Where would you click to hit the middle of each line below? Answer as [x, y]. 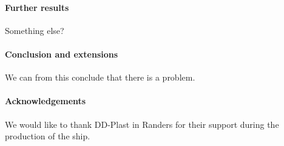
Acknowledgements [46, 101]
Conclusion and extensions [62, 54]
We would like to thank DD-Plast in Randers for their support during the [142, 124]
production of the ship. [48, 136]
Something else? [35, 30]
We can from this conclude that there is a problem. [100, 77]
